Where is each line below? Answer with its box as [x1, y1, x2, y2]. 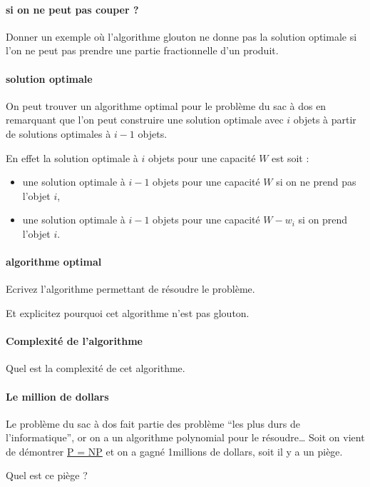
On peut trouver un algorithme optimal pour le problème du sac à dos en [6, 98, 327, 113]
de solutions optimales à [6, 126, 111, 141]
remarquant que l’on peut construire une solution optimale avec [6, 112, 284, 127]
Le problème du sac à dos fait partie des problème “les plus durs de [6, 416, 300, 431]
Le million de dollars [6, 388, 109, 403]
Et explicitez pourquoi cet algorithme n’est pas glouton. [6, 305, 250, 320]
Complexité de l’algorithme [6, 333, 143, 348]
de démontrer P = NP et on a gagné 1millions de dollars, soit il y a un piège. [6, 443, 343, 458]
